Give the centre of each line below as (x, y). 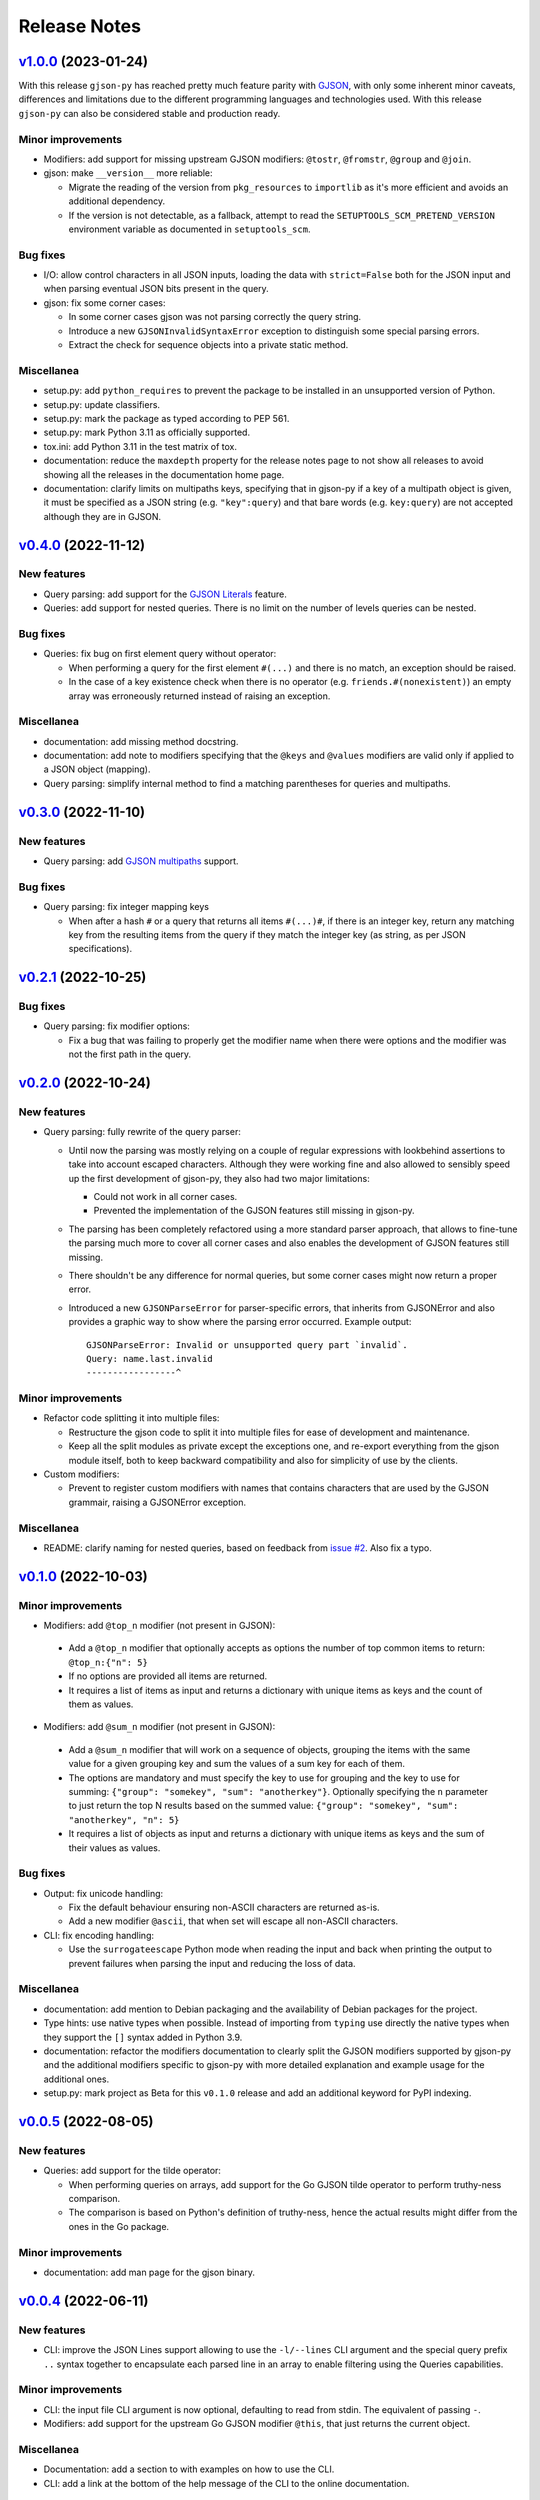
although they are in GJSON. (102, 516)
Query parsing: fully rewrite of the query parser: (142, 1132)
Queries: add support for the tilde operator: (132, 2171)
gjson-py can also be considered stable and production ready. (149, 113)
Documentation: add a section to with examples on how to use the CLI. (189, 2469)
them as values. (101, 1704)
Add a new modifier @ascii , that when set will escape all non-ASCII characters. (233, 1921)
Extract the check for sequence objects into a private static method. (208, 345)
